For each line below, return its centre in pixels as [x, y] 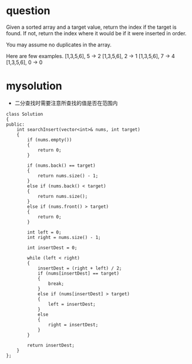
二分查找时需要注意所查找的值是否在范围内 [66, 103]
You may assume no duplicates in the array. [59, 45]
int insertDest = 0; [52, 248]
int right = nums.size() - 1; [64, 237]
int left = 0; [44, 232]
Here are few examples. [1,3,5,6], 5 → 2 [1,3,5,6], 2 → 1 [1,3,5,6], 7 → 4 [90, 56]
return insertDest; [51, 345]
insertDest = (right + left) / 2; [80, 268]
